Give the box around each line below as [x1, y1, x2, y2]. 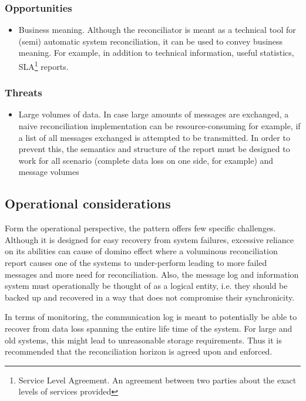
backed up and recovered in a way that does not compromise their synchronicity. [5, 291, 295, 303]
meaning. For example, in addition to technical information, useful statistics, [18, 46, 294, 59]
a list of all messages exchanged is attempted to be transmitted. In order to [18, 131, 290, 143]
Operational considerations [5, 194, 171, 213]
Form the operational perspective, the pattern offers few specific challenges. [5, 222, 276, 234]
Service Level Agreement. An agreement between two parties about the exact [18, 373, 297, 386]
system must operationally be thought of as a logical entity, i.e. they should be [5, 279, 288, 292]
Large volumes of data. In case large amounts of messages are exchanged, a [18, 108, 289, 120]
